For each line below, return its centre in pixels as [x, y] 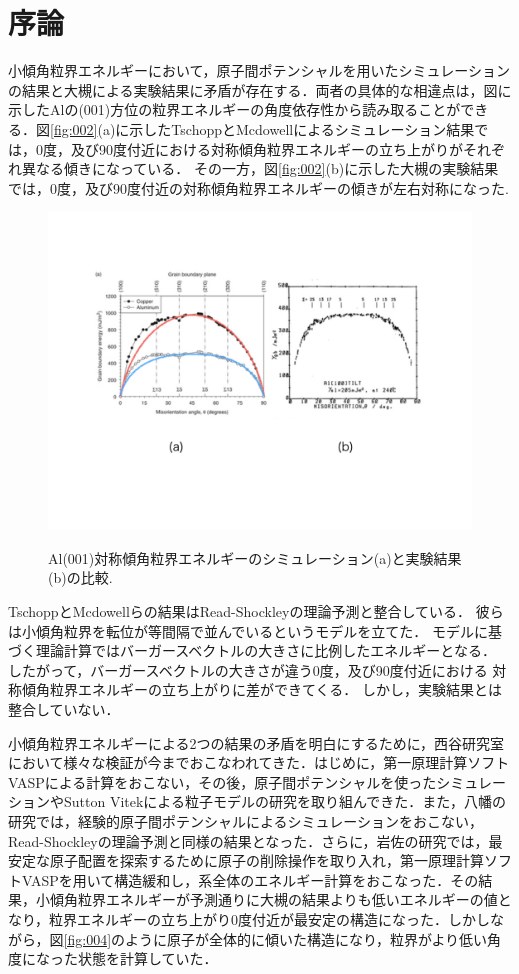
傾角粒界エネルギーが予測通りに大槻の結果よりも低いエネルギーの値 [273, 899]
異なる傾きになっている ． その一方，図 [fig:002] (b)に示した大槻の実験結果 [260, 168]
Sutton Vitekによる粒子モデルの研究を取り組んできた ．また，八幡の [284, 801]
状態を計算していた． [147, 958]
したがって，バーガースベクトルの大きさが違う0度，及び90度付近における [248, 669]
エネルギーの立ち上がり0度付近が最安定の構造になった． [263, 918]
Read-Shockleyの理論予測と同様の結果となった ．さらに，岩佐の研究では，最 [255, 840]
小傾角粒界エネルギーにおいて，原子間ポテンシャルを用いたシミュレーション [259, 70]
